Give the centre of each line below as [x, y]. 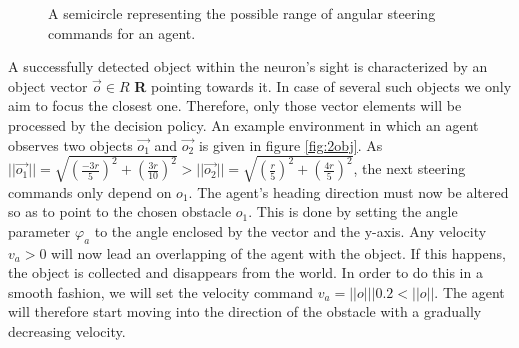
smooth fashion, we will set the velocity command [161, 291]
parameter [39, 230]
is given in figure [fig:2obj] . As [290, 144]
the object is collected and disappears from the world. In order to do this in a [245, 272]
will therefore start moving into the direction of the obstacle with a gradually [245, 311]
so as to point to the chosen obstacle [120, 211]
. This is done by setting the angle [353, 211]
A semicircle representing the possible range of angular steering [242, 13]
